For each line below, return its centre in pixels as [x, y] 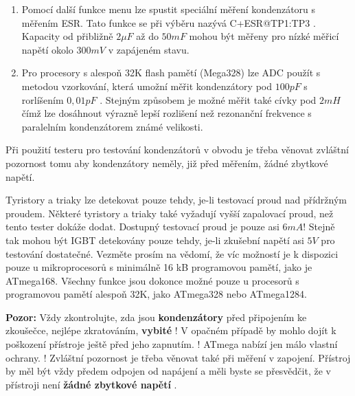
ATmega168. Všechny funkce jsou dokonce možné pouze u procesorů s [152, 280]
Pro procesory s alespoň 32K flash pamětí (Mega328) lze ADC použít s [171, 73]
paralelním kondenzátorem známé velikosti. [112, 126]
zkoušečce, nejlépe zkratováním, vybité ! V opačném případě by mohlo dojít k [171, 330]
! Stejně [319, 227]
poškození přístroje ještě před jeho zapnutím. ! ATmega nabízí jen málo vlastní [172, 344]
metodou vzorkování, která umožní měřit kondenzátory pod [147, 86]
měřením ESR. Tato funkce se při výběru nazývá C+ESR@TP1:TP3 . [169, 22]
